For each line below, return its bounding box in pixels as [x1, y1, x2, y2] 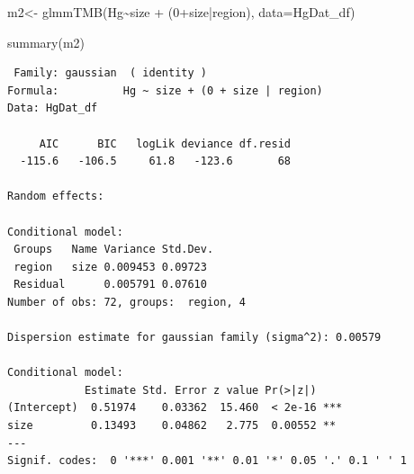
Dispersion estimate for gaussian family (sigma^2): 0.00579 [7, 331, 382, 344]
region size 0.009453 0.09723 [13, 260, 207, 273]
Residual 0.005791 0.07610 [13, 278, 207, 291]
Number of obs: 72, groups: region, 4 [7, 295, 246, 309]
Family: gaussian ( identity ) [13, 67, 207, 80]
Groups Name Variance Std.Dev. [13, 243, 214, 256]
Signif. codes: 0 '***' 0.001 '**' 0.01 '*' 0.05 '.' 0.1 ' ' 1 [7, 454, 407, 468]
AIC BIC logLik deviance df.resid [39, 137, 291, 150]
